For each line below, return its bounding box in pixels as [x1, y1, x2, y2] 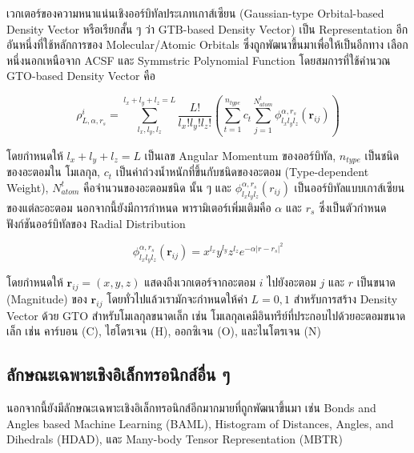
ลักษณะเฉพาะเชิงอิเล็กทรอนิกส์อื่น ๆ [6, 362, 231, 387]
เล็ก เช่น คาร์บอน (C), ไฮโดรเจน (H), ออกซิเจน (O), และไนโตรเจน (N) [6, 323, 321, 339]
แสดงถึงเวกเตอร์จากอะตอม [144, 273, 256, 290]
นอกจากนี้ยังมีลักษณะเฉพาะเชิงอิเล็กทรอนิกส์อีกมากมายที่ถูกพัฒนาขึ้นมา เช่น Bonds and [6, 399, 376, 415]
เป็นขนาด [356, 273, 396, 290]
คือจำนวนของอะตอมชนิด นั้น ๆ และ [82, 178, 231, 195]
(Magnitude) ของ [6, 290, 87, 307]
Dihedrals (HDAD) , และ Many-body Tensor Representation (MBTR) [6, 431, 343, 447]
